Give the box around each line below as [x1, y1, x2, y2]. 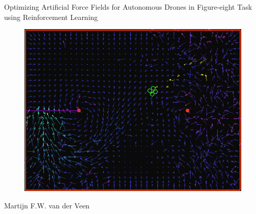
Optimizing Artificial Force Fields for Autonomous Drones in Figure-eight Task [4, 2, 252, 12]
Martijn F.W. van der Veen [4, 200, 90, 210]
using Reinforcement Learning [4, 11, 98, 22]
